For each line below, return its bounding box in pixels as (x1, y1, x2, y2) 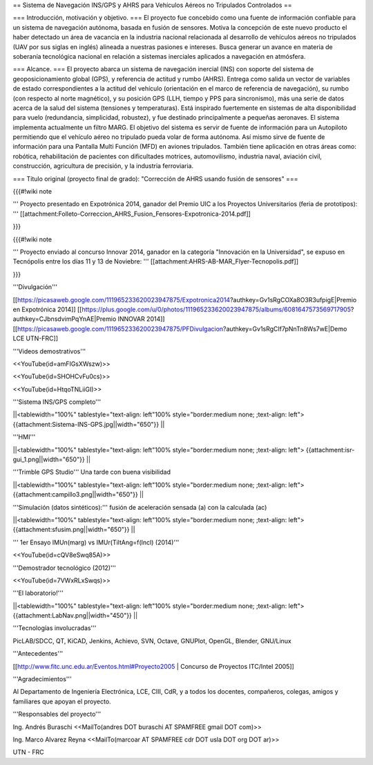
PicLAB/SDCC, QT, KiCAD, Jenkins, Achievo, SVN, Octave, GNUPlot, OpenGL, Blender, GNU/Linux (12, 636, 291, 645)
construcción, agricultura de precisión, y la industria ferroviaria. (12, 162, 193, 170)
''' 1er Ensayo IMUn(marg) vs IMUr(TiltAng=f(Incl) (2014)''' (12, 538, 180, 546)
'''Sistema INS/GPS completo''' (12, 398, 102, 406)
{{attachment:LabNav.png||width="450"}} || (12, 611, 138, 620)
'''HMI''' (12, 433, 36, 441)
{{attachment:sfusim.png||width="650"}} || (12, 526, 135, 534)
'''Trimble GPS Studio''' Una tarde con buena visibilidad (12, 468, 171, 477)
